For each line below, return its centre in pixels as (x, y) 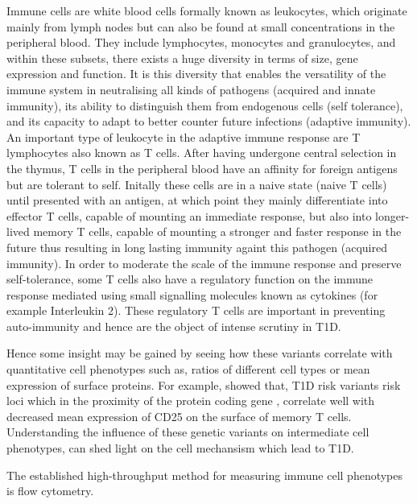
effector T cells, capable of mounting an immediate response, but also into (189, 215)
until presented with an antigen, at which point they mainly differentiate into (197, 200)
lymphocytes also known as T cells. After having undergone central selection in (202, 153)
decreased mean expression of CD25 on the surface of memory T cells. (179, 416)
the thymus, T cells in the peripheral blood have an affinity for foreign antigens (202, 168)
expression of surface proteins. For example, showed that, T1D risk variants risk (204, 384)
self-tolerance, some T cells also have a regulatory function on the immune (190, 279)
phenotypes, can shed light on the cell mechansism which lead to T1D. (180, 448)
